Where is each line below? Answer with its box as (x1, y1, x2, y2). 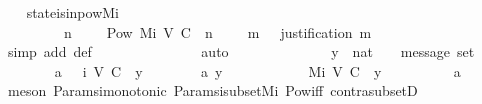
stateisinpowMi (26, 2, 119, 22)
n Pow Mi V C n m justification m (63, 21, 372, 42)
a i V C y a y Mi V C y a (54, 60, 461, 81)
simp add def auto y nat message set (7, 41, 475, 62)
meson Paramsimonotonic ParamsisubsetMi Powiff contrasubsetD (7, 80, 418, 101)
